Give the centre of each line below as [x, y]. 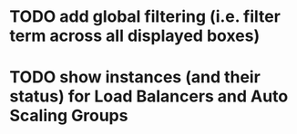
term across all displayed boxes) [135, 36]
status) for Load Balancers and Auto [149, 96]
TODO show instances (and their [135, 77]
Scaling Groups [69, 116]
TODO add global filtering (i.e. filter [145, 17]
